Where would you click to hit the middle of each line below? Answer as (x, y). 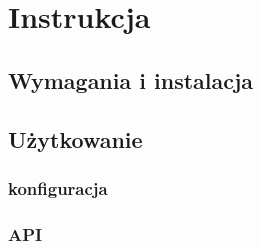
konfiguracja (58, 187)
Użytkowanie (75, 138)
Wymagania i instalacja (131, 79)
